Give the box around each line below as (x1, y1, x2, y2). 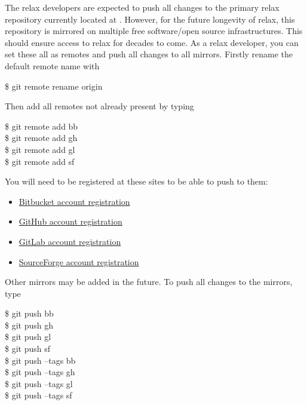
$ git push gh (5, 318, 53, 331)
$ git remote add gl (5, 143, 75, 155)
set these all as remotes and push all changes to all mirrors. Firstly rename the (5, 48, 293, 60)
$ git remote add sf (5, 155, 75, 167)
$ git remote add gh (5, 131, 78, 144)
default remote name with (5, 59, 100, 72)
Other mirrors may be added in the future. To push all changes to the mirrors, (5, 275, 293, 288)
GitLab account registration (19, 235, 121, 247)
